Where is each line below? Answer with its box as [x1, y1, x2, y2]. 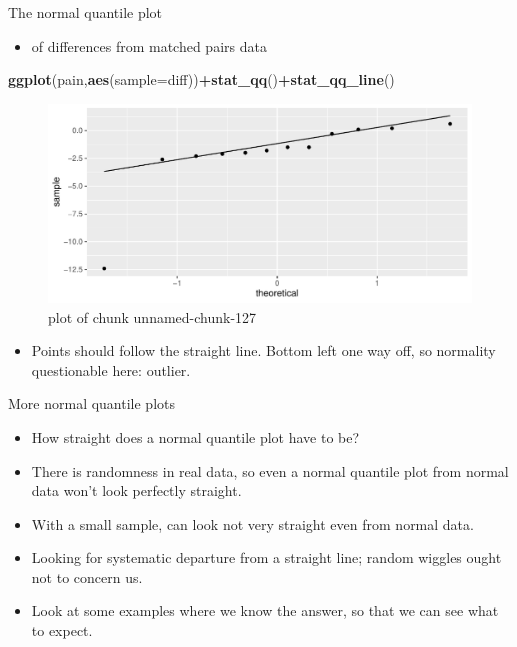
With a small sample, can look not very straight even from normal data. [31, 513, 474, 534]
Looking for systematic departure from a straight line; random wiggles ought [31, 547, 502, 568]
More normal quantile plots [8, 393, 176, 414]
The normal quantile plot [8, 2, 163, 22]
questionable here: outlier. [31, 359, 191, 380]
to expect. [31, 620, 93, 641]
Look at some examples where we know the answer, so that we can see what [31, 600, 499, 621]
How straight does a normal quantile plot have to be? [31, 426, 360, 447]
